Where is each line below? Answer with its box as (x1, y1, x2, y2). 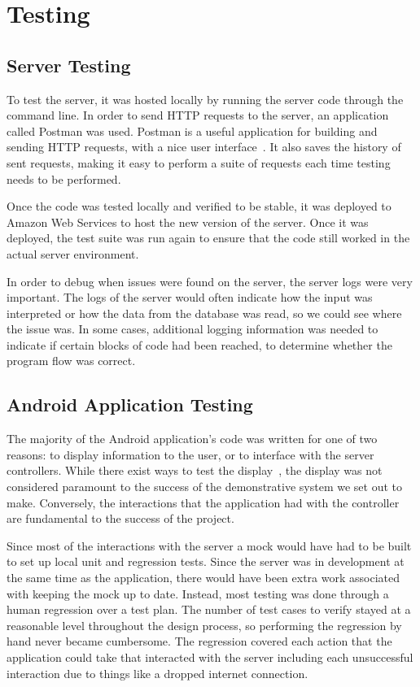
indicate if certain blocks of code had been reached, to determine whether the (7, 336, 392, 353)
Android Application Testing (7, 392, 253, 417)
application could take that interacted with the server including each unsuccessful (7, 649, 413, 665)
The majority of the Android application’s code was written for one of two (7, 430, 378, 447)
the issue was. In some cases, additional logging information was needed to (7, 320, 378, 337)
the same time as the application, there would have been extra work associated (7, 569, 400, 586)
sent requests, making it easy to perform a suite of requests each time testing (7, 154, 391, 171)
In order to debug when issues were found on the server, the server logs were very (7, 272, 413, 289)
